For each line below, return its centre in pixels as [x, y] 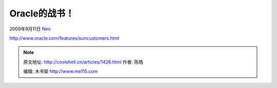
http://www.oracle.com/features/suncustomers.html [64, 38]
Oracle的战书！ [42, 13]
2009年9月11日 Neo [30, 29]
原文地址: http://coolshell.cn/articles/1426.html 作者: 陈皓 [83, 62]
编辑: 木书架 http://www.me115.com [61, 72]
